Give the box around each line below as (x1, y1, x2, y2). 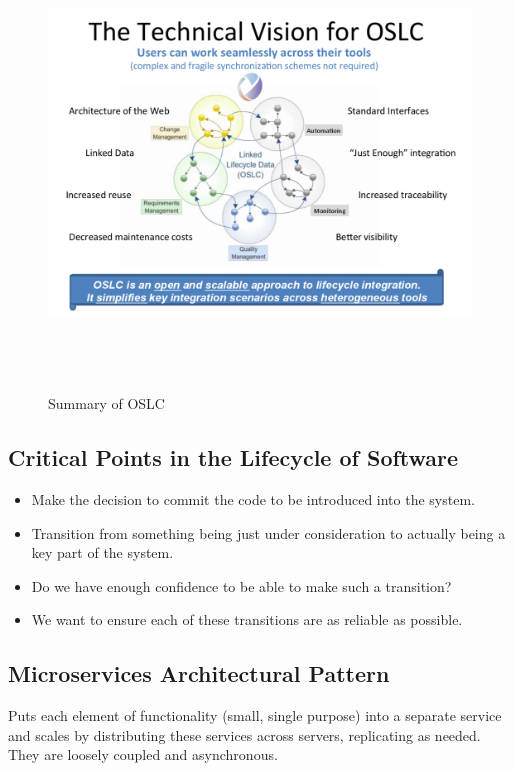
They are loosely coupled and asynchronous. (8, 744, 278, 765)
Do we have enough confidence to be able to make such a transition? (31, 575, 452, 596)
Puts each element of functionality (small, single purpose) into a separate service (8, 705, 502, 726)
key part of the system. (31, 542, 174, 563)
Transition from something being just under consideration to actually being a (31, 522, 506, 543)
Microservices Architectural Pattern (8, 658, 390, 689)
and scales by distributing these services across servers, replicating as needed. (8, 724, 481, 745)
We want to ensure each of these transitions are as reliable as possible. (31, 609, 463, 630)
